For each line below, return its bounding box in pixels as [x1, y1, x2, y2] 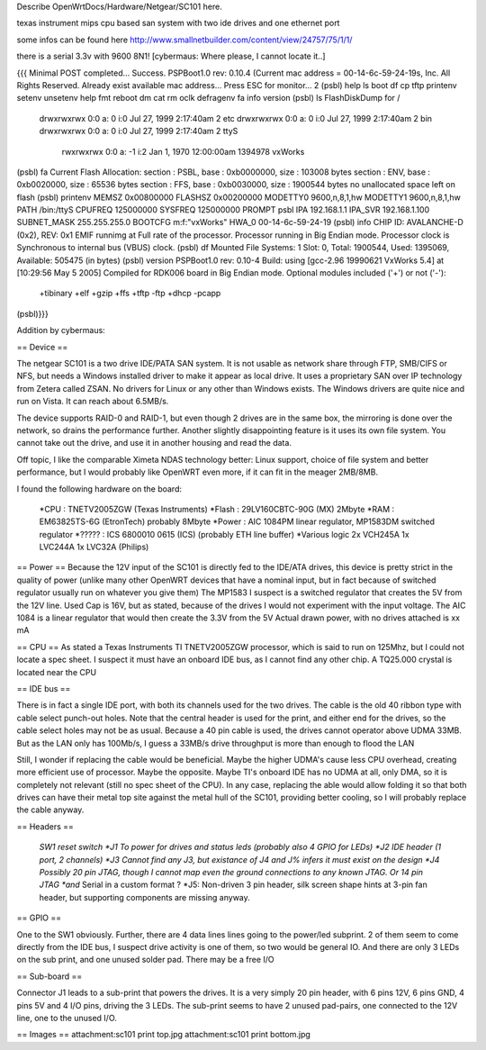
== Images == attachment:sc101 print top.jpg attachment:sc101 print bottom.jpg [16, 1029, 310, 1040]
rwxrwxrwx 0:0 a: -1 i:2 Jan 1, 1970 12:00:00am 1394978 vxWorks [61, 146, 305, 157]
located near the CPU [16, 666, 97, 677]
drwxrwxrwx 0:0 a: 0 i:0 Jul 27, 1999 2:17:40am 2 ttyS [39, 126, 238, 137]
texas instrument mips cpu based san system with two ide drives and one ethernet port [16, 18, 340, 29]
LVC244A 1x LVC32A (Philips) [39, 541, 149, 553]
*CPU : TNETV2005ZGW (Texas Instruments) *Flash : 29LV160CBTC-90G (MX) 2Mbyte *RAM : [39, 503, 395, 514]
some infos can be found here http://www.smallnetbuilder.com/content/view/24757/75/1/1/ [16, 34, 353, 45]
